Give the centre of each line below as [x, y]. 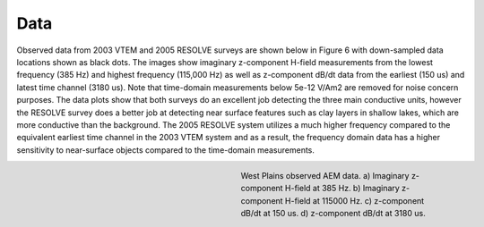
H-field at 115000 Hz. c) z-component [354, 200]
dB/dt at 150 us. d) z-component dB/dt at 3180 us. [333, 214]
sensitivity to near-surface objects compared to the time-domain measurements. [166, 150]
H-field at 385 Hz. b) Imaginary [342, 189]
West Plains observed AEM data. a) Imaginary [325, 175]
